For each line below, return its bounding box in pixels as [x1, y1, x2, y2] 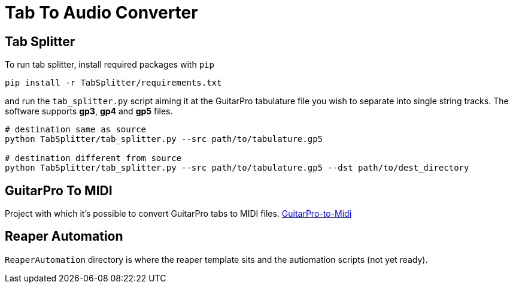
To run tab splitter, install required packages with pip [5, 59, 214, 70]
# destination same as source [5, 125, 147, 135]
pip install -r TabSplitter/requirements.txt [5, 78, 222, 88]
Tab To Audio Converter [5, 2, 198, 23]
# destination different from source [5, 153, 182, 163]
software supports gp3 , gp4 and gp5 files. [5, 106, 173, 117]
